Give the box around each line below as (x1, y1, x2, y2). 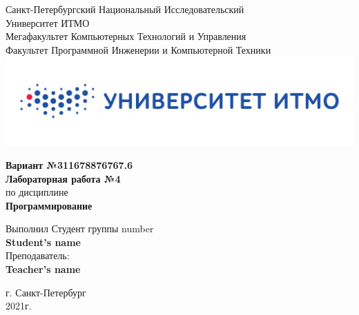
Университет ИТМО (6, 15, 90, 30)
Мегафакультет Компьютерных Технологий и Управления (6, 29, 246, 43)
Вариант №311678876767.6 (6, 157, 133, 172)
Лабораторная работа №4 (6, 171, 121, 185)
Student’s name (6, 234, 81, 249)
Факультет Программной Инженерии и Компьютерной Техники (6, 42, 271, 57)
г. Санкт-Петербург (6, 285, 86, 299)
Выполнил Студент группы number (6, 221, 154, 236)
